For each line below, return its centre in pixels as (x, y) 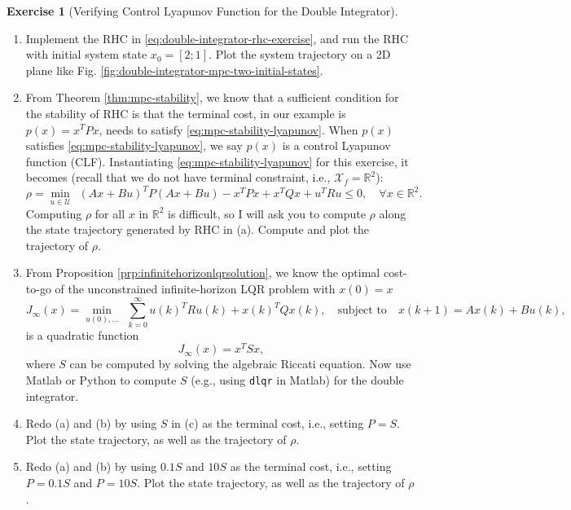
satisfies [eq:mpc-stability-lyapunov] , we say (134, 145)
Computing (54, 213)
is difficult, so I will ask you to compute (267, 213)
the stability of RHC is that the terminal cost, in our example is (186, 113)
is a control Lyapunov (336, 145)
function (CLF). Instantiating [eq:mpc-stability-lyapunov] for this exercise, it (217, 161)
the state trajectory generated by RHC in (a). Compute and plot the (197, 229)
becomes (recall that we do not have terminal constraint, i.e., (178, 177)
